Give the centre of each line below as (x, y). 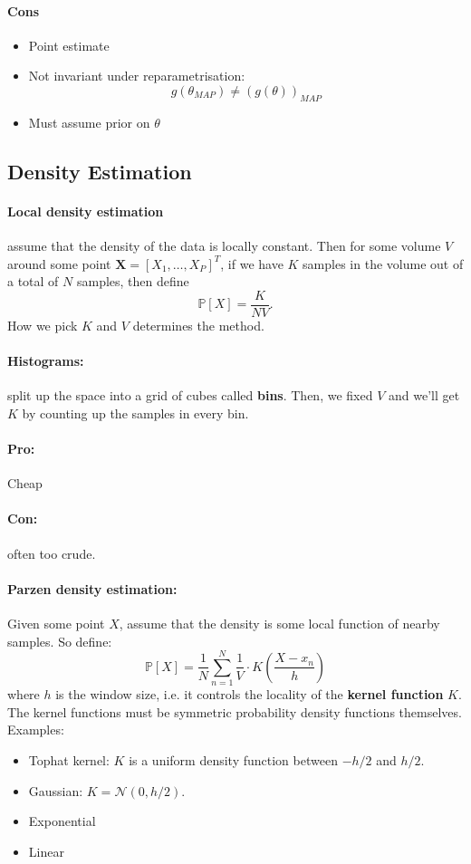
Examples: (36, 730)
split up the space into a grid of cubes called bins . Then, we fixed (190, 395)
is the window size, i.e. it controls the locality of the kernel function (250, 694)
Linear (46, 851)
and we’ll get (424, 395)
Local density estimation (86, 211)
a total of (33, 281)
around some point (59, 263)
